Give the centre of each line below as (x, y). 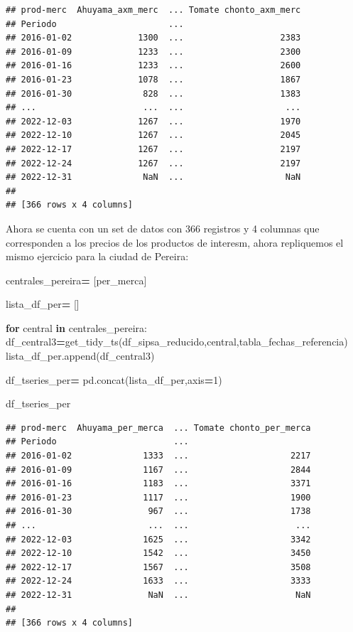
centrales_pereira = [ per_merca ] (76, 280)
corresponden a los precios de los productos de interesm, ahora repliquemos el (175, 242)
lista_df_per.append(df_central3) (80, 356)
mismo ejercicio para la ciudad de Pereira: (97, 256)
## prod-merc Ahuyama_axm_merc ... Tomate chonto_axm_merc (153, 10)
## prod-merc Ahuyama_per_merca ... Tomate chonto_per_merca (158, 428)
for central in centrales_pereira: (76, 327)
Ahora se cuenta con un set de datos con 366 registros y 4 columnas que (163, 228)
